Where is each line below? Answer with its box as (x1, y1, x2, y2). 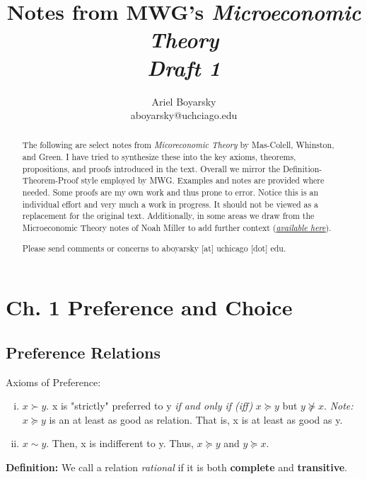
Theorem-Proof (22, 174, 78, 186)
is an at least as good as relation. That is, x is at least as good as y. (49, 412, 343, 427)
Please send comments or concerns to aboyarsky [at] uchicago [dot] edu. (22, 242, 286, 254)
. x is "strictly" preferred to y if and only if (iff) (46, 398, 253, 413)
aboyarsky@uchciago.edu (130, 108, 238, 123)
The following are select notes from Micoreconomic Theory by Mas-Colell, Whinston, (22, 139, 334, 151)
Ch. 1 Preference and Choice (6, 293, 293, 322)
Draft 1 (147, 52, 221, 82)
